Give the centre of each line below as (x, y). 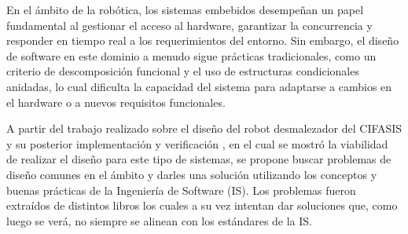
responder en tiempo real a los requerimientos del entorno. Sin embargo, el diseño (203, 40)
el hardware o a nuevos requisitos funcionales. (116, 102)
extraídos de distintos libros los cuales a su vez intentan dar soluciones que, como (202, 205)
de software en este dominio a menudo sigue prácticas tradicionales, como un (191, 55)
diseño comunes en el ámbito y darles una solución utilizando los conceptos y (192, 174)
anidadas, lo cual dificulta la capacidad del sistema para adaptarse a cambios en (199, 86)
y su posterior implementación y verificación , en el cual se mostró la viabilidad (197, 143)
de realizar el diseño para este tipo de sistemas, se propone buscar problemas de (199, 159)
